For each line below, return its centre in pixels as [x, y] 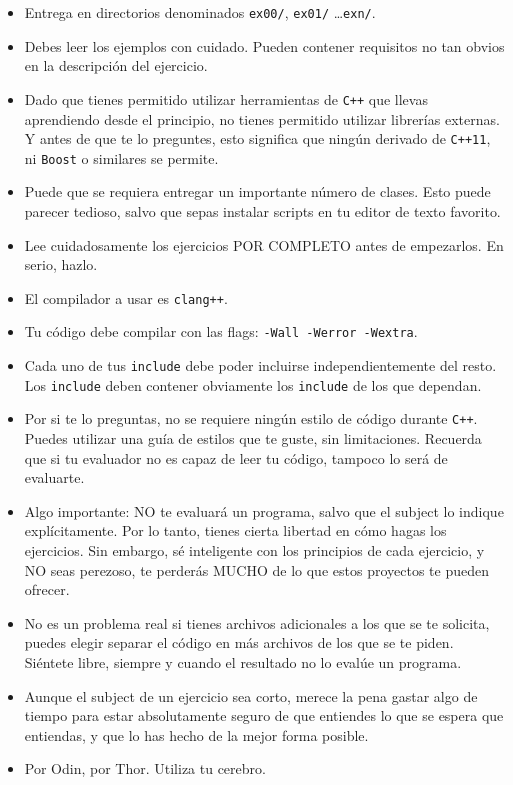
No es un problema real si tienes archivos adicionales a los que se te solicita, [257, 622]
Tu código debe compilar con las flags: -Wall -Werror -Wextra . [221, 331]
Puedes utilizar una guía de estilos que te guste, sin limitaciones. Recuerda [253, 438]
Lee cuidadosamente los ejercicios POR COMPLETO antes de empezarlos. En [264, 244]
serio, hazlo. [61, 264]
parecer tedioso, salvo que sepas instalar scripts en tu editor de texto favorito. [262, 211]
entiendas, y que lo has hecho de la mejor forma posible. [196, 734]
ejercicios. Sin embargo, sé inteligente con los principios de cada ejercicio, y [254, 550]
